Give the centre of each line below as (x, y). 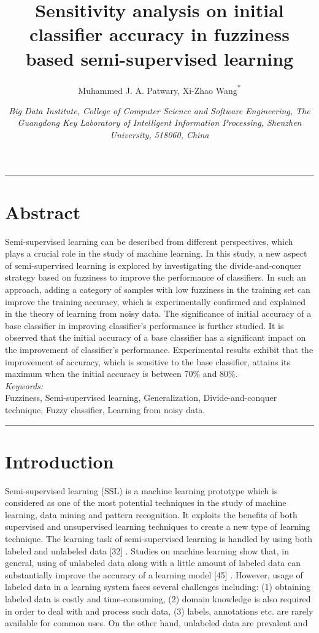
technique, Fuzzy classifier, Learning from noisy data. (105, 409)
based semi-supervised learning (159, 58)
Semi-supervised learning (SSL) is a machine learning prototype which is (141, 490)
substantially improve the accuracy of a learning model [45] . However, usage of (154, 574)
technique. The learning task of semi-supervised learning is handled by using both (159, 539)
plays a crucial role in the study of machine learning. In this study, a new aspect (156, 253)
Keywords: (24, 385)
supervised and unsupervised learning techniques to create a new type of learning (158, 526)
